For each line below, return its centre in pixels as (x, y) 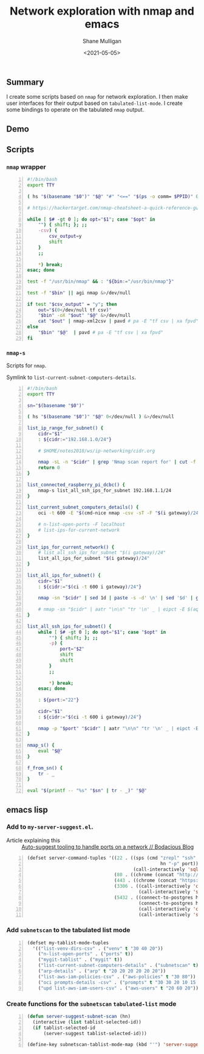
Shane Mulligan (102, 41)
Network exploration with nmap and (102, 11)
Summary (25, 82)
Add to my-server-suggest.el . (50, 827)
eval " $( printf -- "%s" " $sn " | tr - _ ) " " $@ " (87, 791)
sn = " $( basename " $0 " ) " (56, 405)
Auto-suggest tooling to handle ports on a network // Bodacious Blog (108, 847)
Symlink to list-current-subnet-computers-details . (71, 377)
